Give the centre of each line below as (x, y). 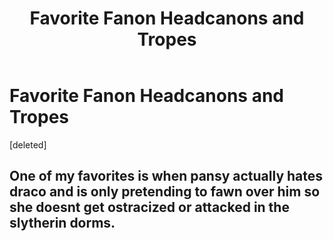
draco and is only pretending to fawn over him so (165, 192)
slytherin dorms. (62, 223)
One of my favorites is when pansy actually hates (166, 176)
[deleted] (28, 144)
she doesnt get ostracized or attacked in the (149, 207)
